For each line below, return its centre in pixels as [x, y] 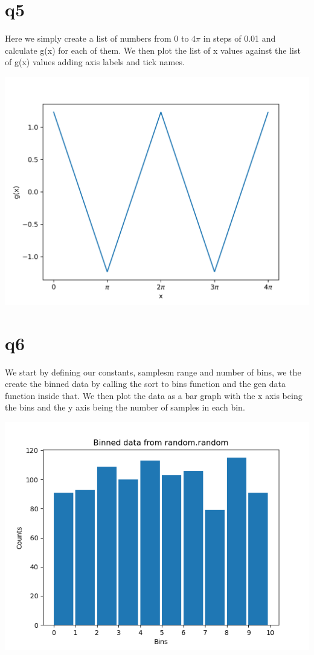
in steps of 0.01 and [239, 38]
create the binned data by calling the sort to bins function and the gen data [145, 384]
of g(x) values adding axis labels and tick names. [95, 62]
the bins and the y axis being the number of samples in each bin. [125, 407]
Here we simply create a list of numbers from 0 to [97, 38]
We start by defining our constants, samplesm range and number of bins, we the [153, 372]
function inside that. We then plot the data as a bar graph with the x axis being [154, 395]
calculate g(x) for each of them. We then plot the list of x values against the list [153, 50]
